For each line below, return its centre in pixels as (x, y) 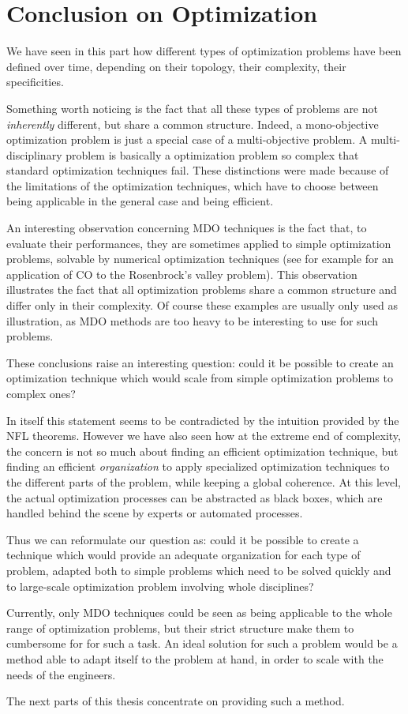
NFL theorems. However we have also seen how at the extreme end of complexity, (204, 436)
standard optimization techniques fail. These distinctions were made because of (198, 170)
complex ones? (41, 393)
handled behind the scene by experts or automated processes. (155, 513)
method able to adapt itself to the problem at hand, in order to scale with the (195, 658)
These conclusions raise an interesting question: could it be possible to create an (200, 362)
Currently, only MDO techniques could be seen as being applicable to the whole (199, 613)
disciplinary (34, 154)
